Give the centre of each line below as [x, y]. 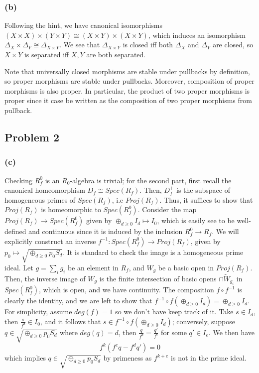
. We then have [232, 332]
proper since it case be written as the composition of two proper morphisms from [128, 100]
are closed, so [233, 45]
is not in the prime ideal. [209, 358]
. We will [225, 231]
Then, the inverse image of [45, 278]
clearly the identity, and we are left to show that [78, 301]
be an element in [93, 267]
